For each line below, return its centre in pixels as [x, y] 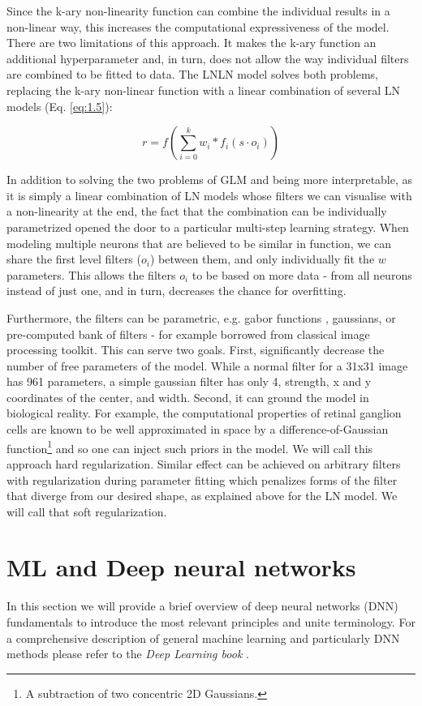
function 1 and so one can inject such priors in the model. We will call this [190, 447]
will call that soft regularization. [87, 511]
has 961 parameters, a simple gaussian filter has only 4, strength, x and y [189, 381]
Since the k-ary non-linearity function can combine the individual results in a [198, 11]
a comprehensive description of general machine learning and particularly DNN [203, 638]
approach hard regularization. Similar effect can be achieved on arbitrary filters [204, 463]
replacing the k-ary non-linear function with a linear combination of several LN [204, 90]
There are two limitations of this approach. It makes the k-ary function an [192, 43]
